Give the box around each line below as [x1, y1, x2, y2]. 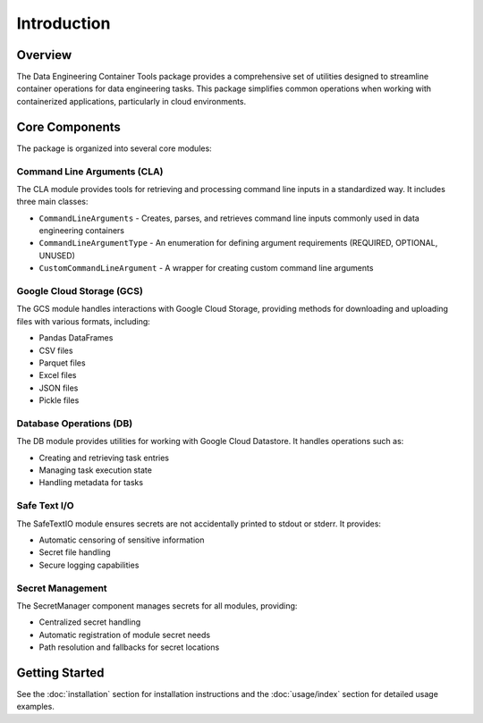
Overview [16, 47, 72, 63]
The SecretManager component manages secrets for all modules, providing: [16, 600, 298, 611]
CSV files [38, 345, 73, 356]
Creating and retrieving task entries [38, 452, 170, 463]
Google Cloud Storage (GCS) [16, 285, 143, 297]
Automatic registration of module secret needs [38, 629, 210, 640]
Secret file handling [38, 547, 111, 558]
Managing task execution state [38, 465, 152, 475]
